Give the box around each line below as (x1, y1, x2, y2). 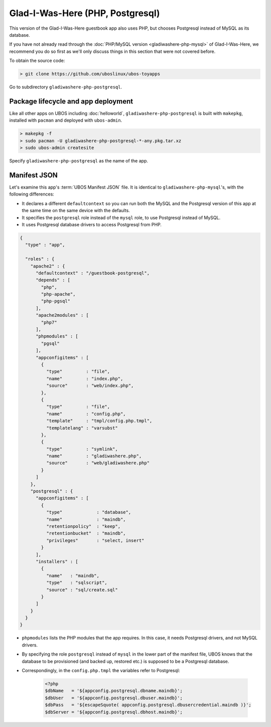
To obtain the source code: (9, 58, 65, 64)
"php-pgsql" (41, 298, 70, 304)
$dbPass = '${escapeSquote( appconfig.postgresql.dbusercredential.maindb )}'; (45, 702, 252, 708)
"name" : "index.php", (46, 376, 123, 382)
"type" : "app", (25, 242, 65, 248)
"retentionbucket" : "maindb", (46, 530, 126, 536)
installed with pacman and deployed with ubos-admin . (9, 117, 122, 123)
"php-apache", (41, 292, 76, 297)
